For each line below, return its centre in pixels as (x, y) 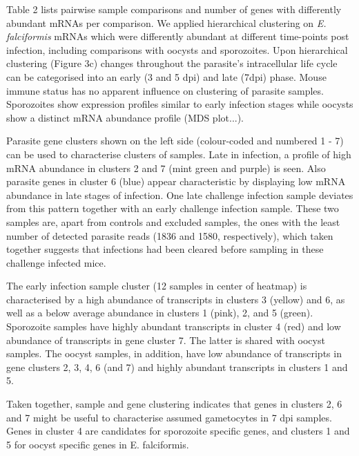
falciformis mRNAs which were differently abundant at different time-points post (178, 36)
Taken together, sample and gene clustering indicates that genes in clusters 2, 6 (174, 404)
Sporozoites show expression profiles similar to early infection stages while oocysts (180, 104)
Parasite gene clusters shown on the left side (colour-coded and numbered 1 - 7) (175, 141)
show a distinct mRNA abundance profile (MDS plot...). (125, 117)
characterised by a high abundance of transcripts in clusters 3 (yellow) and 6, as (176, 299)
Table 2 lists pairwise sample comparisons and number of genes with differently (174, 9)
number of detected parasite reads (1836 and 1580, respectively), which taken (170, 235)
